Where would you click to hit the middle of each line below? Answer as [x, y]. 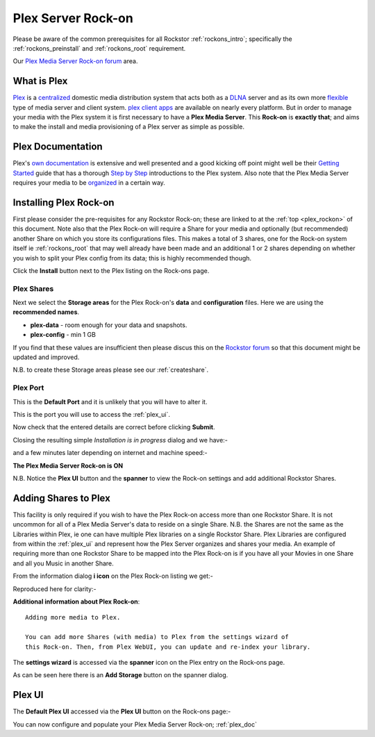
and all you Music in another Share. [63, 563]
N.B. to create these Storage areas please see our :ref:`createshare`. [110, 370]
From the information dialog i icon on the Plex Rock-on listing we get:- [113, 576]
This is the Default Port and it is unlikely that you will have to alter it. [110, 401]
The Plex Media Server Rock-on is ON [68, 465]
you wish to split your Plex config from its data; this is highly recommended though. [132, 258]
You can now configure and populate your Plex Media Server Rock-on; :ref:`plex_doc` [135, 724]
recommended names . [46, 312]
